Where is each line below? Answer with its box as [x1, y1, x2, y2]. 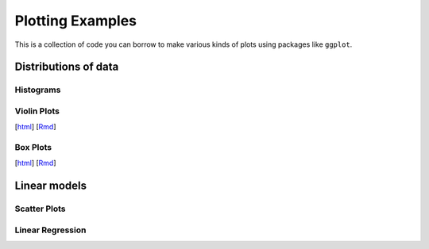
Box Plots [14, 142, 52, 153]
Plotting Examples [14, 12, 137, 29]
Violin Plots [14, 105, 60, 117]
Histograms [14, 84, 61, 95]
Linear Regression [14, 224, 87, 236]
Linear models [14, 179, 87, 193]
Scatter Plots [14, 203, 67, 214]
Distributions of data [14, 60, 119, 74]
